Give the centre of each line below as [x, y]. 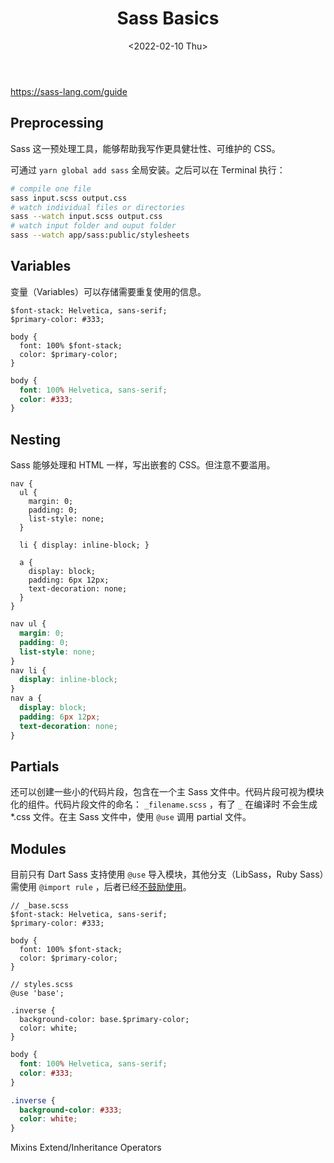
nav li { [28, 670]
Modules [38, 848]
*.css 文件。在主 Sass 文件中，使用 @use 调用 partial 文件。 [131, 817]
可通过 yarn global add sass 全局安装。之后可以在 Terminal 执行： [148, 169]
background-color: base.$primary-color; [104, 1020]
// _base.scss [40, 906]
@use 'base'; [37, 993]
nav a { [26, 698]
